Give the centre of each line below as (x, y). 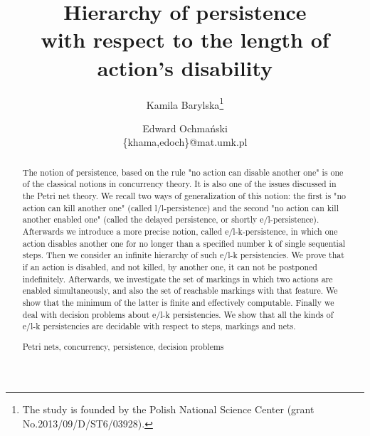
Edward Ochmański (185, 128)
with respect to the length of (185, 39)
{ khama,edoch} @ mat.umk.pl (185, 142)
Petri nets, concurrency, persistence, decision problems (123, 346)
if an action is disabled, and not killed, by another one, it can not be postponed (170, 266)
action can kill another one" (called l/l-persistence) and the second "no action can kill (180, 207)
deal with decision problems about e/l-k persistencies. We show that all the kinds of (178, 314)
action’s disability (185, 67)
